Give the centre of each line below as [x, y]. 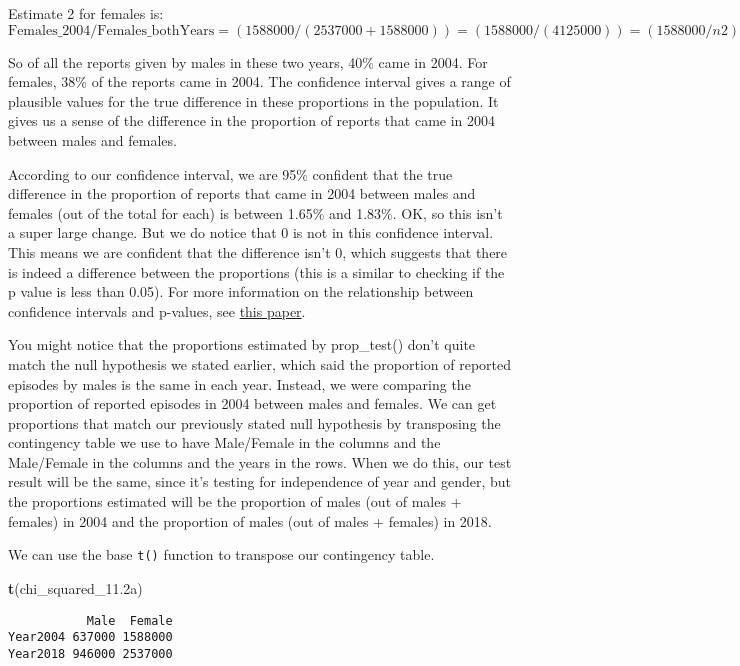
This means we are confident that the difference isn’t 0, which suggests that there [258, 251]
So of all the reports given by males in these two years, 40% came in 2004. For [248, 61]
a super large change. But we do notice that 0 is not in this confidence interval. [251, 232]
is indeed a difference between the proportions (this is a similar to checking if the [256, 271]
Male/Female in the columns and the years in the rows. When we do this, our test [260, 461]
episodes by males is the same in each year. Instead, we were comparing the [239, 383]
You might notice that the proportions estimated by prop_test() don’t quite [242, 344]
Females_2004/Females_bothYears [111, 30]
